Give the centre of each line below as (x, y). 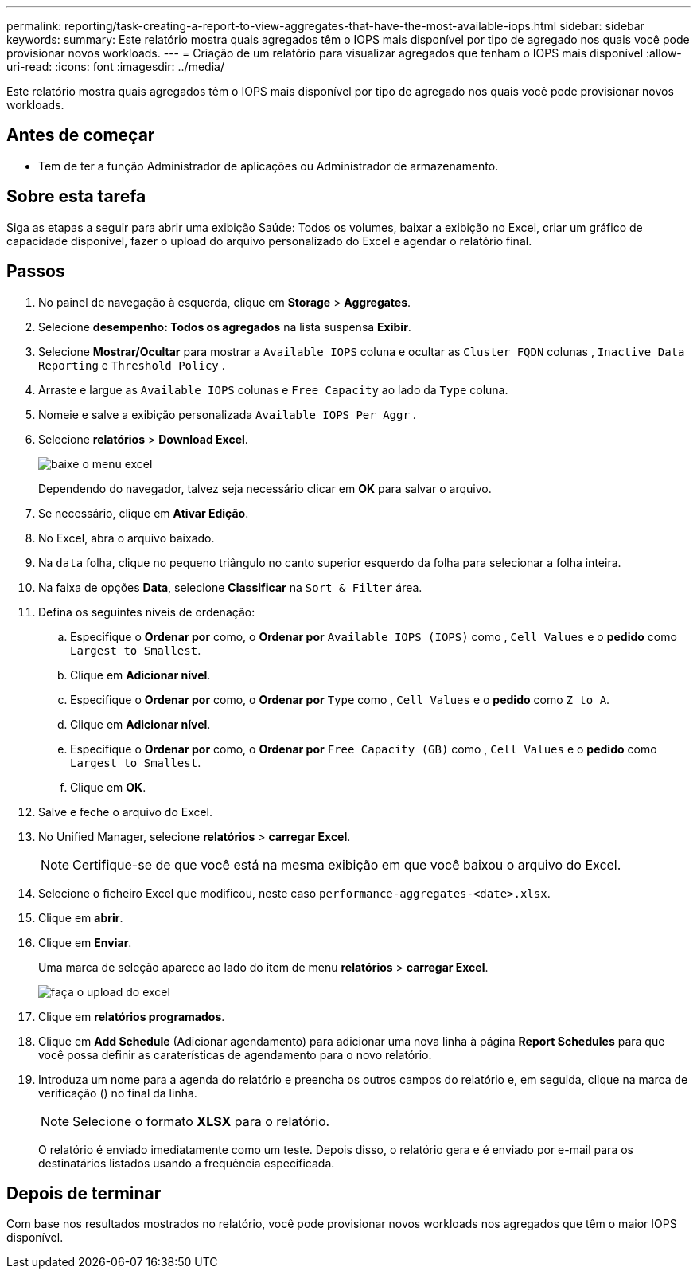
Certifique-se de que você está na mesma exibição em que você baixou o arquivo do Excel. (347, 864)
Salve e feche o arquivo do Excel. (126, 812)
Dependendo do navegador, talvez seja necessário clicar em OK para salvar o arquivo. (265, 488)
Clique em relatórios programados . (132, 1016)
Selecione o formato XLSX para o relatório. (201, 1121)
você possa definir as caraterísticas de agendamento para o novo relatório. (235, 1054)
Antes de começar (81, 135)
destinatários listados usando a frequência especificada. (187, 1163)
